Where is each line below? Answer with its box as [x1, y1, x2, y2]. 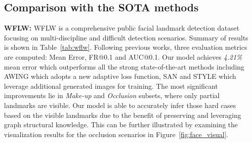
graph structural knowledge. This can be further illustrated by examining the [4, 119, 238, 130]
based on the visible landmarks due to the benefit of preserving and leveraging [4, 109, 241, 120]
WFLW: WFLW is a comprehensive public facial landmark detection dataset [4, 23, 240, 33]
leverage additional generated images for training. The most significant [4, 80, 218, 91]
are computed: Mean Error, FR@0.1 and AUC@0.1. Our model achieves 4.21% [4, 51, 242, 62]
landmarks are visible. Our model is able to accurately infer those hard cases [4, 100, 236, 110]
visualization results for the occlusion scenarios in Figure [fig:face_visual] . [4, 129, 228, 139]
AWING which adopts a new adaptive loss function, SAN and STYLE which [4, 71, 236, 81]
